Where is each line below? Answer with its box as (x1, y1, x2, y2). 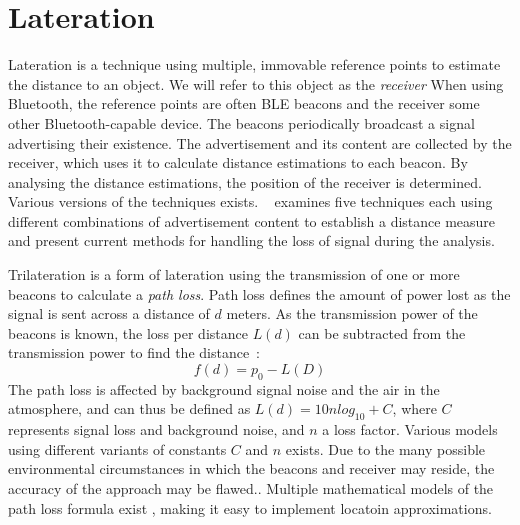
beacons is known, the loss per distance (8, 322, 248, 343)
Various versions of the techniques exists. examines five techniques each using (8, 191, 493, 212)
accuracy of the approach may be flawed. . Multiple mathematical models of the (8, 478, 494, 498)
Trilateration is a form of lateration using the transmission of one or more (8, 264, 460, 285)
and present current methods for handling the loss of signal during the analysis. (8, 230, 495, 251)
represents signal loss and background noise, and (8, 419, 305, 440)
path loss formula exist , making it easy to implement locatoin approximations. (8, 497, 492, 518)
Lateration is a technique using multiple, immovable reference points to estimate (8, 54, 501, 75)
